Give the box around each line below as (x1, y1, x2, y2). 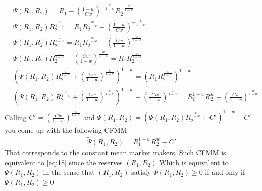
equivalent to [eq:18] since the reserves (5, 157, 123, 167)
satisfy (131, 167, 151, 177)
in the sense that (43, 167, 95, 177)
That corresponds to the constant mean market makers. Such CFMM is (5, 147, 226, 157)
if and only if (205, 167, 245, 177)
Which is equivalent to (159, 157, 229, 167)
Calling (5, 112, 27, 122)
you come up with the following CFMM (5, 124, 127, 135)
